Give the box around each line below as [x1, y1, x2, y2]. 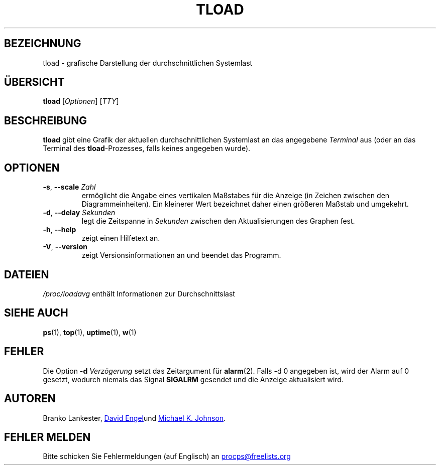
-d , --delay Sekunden [43, 208, 116, 217]
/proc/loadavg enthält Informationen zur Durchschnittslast [43, 289, 235, 298]
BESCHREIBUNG [4, 114, 87, 127]
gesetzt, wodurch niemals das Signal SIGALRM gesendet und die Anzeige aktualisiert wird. [43, 375, 344, 384]
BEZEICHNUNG [4, 37, 81, 50]
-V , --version [43, 242, 87, 251]
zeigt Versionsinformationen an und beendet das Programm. [81, 251, 281, 260]
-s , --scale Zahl [43, 183, 96, 192]
